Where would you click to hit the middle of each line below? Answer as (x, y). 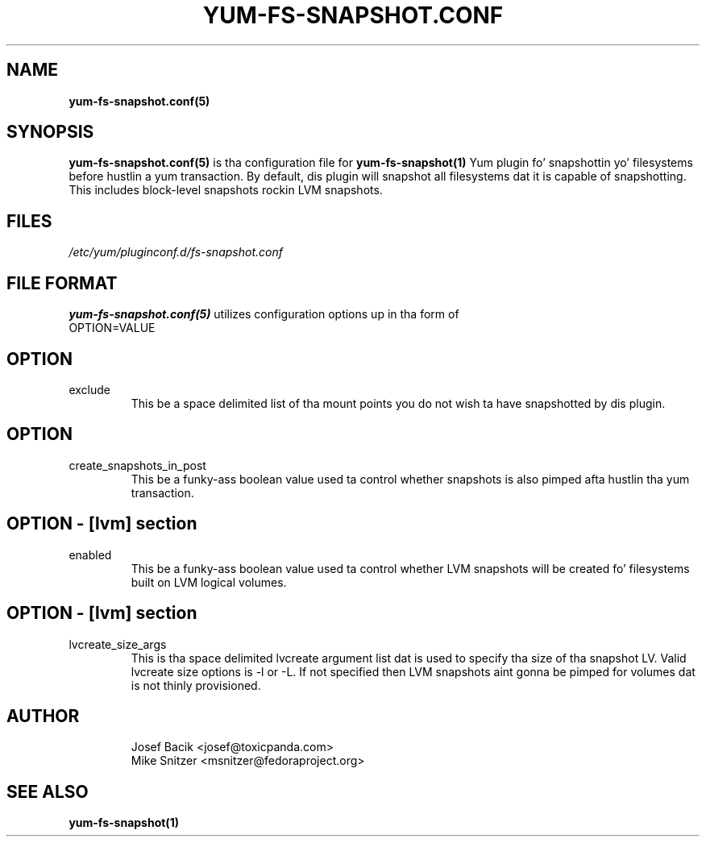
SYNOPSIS (50, 132)
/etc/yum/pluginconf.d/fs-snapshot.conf (176, 252)
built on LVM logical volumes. (209, 582)
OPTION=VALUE (112, 328)
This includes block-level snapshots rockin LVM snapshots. (226, 190)
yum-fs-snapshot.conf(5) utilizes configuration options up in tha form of (264, 314)
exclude (89, 389)
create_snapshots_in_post (137, 465)
